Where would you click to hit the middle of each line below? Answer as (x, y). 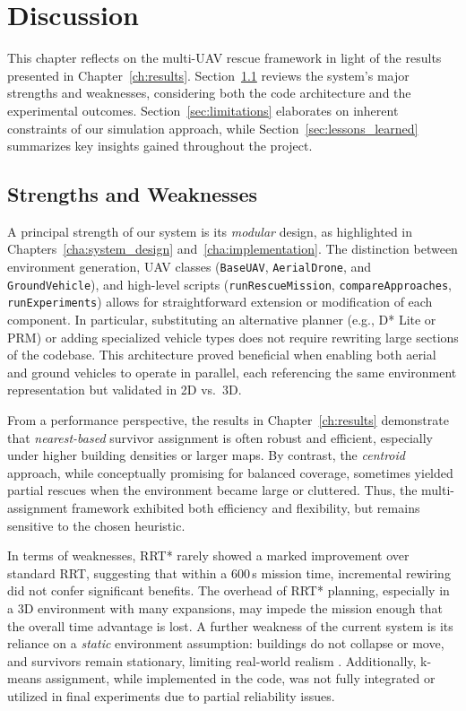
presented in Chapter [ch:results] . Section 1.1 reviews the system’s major (208, 75)
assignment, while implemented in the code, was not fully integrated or (240, 678)
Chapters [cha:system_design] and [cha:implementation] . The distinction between (233, 249)
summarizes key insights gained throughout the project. (160, 146)
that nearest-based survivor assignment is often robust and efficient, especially (220, 437)
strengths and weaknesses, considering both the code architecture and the (209, 93)
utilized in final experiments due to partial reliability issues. (171, 695)
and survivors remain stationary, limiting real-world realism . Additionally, (212, 660)
